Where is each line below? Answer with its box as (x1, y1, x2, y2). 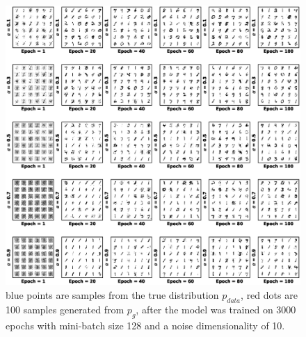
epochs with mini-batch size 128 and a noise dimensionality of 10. (6, 318, 285, 332)
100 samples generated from (6, 302, 124, 316)
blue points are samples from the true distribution (6, 288, 219, 302)
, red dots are (241, 288, 298, 302)
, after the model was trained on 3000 (136, 302, 296, 316)
